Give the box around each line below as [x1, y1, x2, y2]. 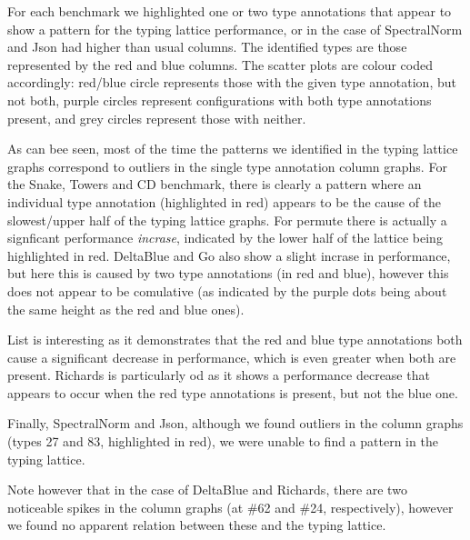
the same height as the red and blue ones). [7, 299, 245, 318]
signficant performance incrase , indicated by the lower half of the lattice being [7, 228, 443, 247]
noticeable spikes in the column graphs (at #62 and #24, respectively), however [7, 497, 454, 516]
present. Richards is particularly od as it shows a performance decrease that [7, 365, 430, 385]
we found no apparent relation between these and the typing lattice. [7, 515, 386, 535]
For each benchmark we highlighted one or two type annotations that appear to [7, 2, 452, 20]
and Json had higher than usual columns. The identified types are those [7, 37, 407, 56]
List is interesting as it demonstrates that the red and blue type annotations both [7, 330, 463, 349]
